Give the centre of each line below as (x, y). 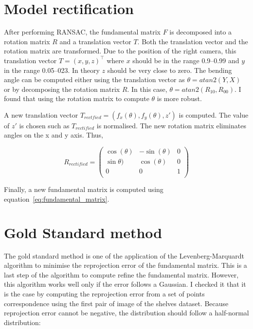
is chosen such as (44, 125)
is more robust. (179, 98)
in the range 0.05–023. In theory (52, 70)
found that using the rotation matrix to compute (77, 98)
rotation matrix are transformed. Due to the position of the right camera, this (120, 51)
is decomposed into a (201, 32)
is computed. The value (214, 114)
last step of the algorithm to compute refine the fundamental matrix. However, (121, 274)
